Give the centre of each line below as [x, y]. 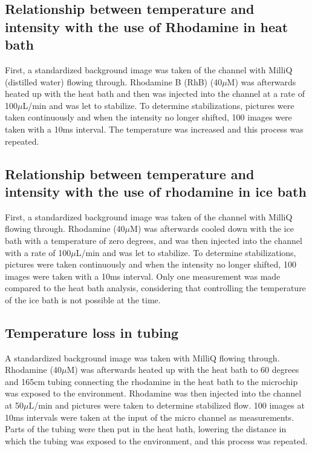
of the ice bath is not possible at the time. [83, 299]
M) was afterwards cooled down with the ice [212, 229]
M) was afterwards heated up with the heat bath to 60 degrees [183, 370]
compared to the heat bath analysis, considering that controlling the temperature [155, 288]
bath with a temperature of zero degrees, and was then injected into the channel [154, 240]
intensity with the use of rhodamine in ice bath [156, 191]
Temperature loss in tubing [92, 332]
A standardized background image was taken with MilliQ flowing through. [142, 357]
